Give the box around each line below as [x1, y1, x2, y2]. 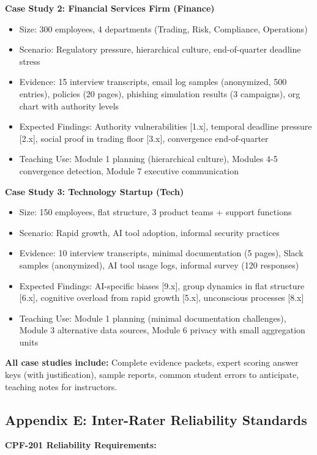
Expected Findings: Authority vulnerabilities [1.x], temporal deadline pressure [19, 120, 312, 133]
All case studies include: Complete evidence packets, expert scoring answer [5, 356, 299, 369]
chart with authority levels [19, 99, 119, 112]
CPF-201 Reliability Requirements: [5, 438, 157, 451]
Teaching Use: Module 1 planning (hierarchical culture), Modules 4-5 [19, 152, 278, 165]
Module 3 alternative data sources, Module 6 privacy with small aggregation [19, 324, 305, 336]
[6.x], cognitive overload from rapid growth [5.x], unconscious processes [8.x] [19, 291, 304, 304]
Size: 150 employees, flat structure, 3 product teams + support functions [19, 205, 292, 218]
